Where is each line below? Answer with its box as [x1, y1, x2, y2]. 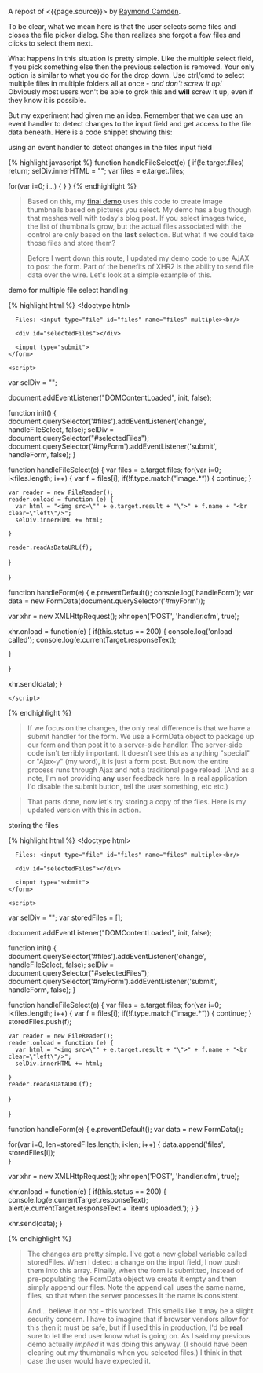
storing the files [8, 821, 59, 829]
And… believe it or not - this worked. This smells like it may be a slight [27, 1306, 254, 1315]
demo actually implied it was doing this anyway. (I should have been [27, 1339, 248, 1349]
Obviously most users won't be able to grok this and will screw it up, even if [8, 87, 254, 97]
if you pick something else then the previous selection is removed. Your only [8, 62, 255, 71]
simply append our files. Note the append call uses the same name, [27, 1283, 246, 1291]
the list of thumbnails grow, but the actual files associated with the [27, 222, 242, 231]
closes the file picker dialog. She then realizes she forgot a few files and [8, 31, 241, 39]
